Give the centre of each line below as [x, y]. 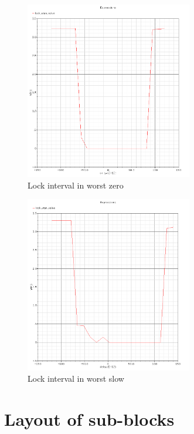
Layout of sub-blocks [89, 419]
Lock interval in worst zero [76, 185]
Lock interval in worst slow [76, 379]
